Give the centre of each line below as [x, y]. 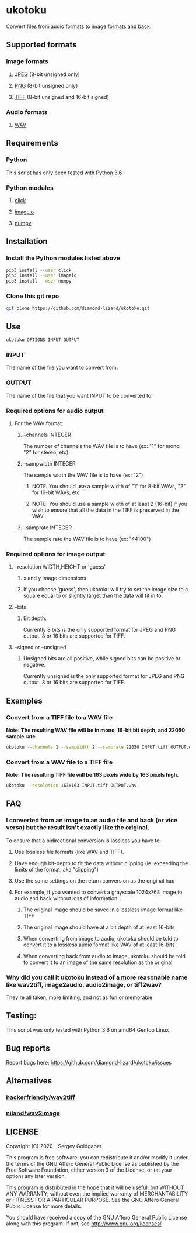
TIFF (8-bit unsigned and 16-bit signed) [62, 97]
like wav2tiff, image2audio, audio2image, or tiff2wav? [84, 984]
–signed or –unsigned [40, 648]
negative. [34, 665]
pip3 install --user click [39, 270]
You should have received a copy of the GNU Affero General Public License [97, 1217]
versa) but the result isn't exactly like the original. [78, 828]
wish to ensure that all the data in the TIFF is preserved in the [105, 510]
